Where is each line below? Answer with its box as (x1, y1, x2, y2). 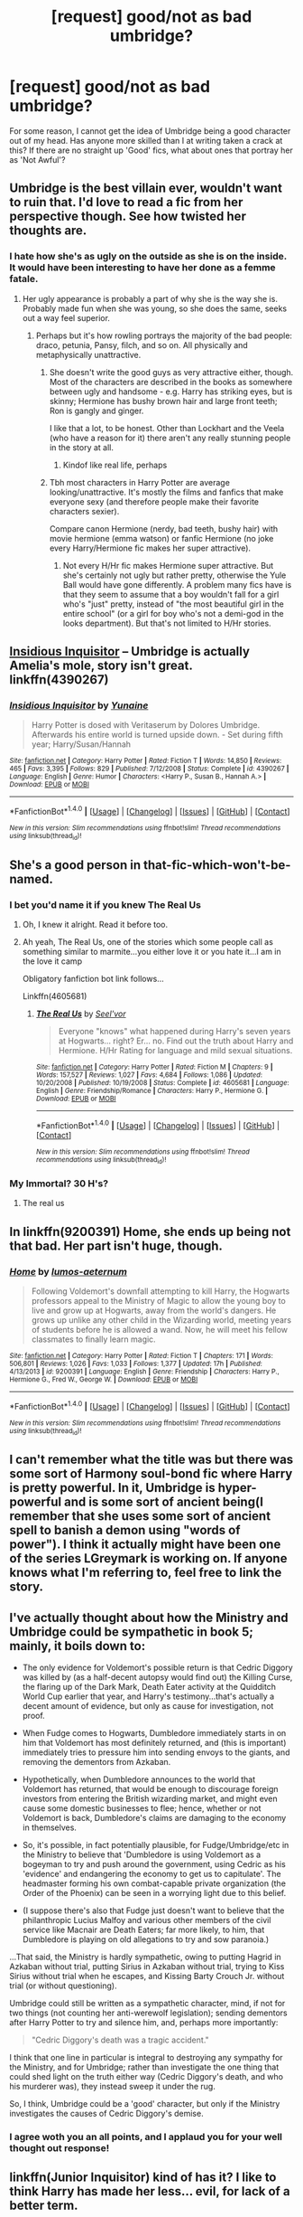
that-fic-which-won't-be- (142, 857, 291, 873)
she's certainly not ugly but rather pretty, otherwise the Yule (62, 570, 287, 580)
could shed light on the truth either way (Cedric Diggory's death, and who (9, 2071, 284, 2082)
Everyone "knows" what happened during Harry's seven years (58, 1025, 291, 1036)
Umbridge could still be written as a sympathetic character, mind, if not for (9, 1998, 286, 2009)
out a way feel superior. (22, 312, 111, 323)
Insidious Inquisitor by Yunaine (9, 699, 149, 712)
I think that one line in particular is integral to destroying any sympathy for (9, 2052, 283, 2063)
